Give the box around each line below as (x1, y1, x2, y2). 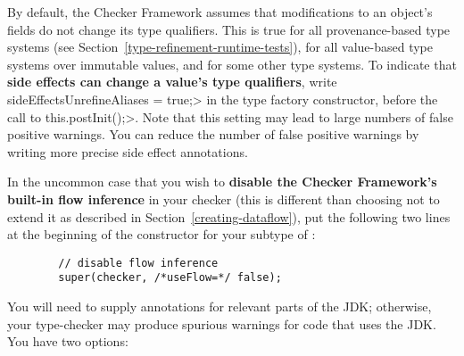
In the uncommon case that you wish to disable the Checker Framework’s (7, 172, 437, 191)
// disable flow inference (58, 256, 219, 269)
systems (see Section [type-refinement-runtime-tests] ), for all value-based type (7, 37, 434, 56)
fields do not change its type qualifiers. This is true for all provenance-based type (7, 20, 451, 38)
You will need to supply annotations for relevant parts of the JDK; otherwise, (7, 297, 432, 316)
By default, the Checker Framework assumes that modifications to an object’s (7, 3, 433, 21)
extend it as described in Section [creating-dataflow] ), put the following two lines (7, 207, 451, 226)
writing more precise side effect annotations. (7, 142, 248, 161)
